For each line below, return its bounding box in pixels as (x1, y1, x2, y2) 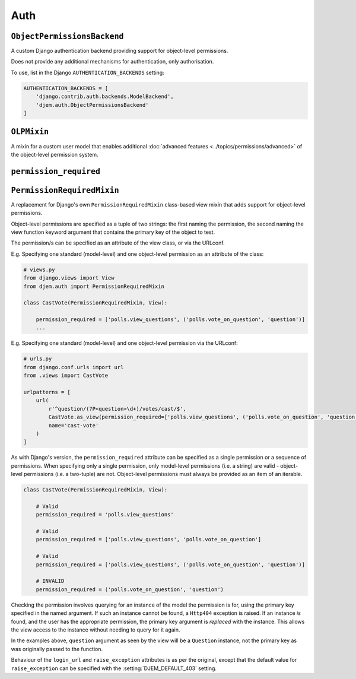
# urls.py (23, 356, 52, 362)
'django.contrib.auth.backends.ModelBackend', (36, 93, 174, 100)
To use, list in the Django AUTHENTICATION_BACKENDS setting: (11, 69, 164, 76)
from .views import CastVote (23, 372, 109, 379)
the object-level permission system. (11, 151, 98, 158)
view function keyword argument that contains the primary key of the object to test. (11, 229, 215, 236)
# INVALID (36, 578, 65, 585)
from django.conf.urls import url (23, 364, 124, 370)
